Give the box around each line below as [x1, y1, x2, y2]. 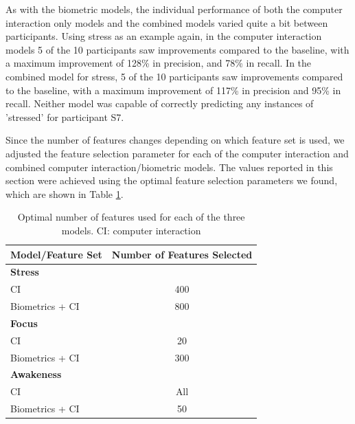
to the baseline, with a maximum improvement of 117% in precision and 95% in [5, 82, 341, 97]
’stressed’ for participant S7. [5, 109, 124, 124]
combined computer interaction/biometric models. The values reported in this [5, 159, 333, 174]
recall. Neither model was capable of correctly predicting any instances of [5, 96, 314, 111]
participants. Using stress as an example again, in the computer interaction [5, 29, 322, 43]
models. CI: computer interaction [61, 223, 201, 237]
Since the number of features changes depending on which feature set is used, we [5, 133, 345, 147]
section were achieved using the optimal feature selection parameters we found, [5, 173, 338, 188]
